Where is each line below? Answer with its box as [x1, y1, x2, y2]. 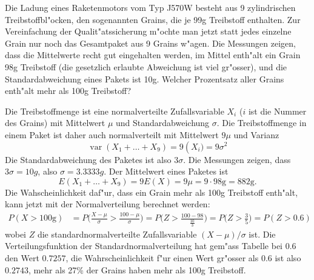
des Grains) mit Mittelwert [5, 116, 105, 129]
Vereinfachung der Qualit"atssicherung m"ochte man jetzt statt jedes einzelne [5, 25, 292, 38]
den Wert [5, 251, 39, 264]
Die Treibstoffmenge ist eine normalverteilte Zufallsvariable [5, 104, 224, 117]
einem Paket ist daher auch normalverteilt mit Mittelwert [5, 128, 219, 141]
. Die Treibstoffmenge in [216, 116, 307, 129]
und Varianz [233, 128, 279, 141]
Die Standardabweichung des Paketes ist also [5, 153, 172, 165]
